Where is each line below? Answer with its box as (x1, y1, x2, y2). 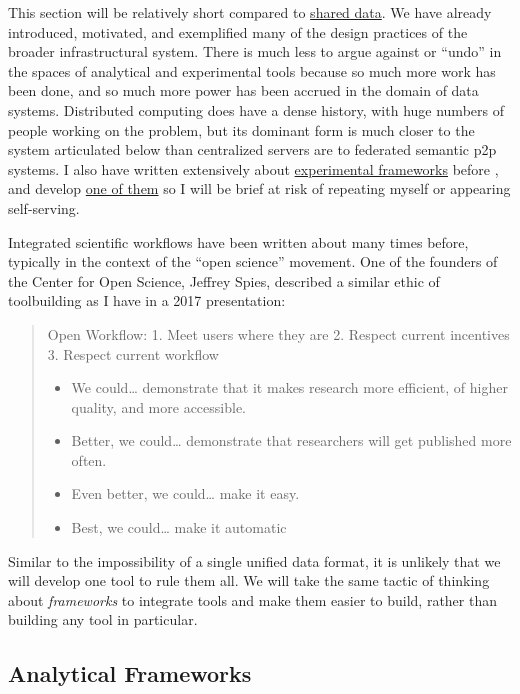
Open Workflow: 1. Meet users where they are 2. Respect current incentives (47, 323, 510, 344)
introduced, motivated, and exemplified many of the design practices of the (8, 21, 468, 42)
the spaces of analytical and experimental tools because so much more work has (8, 60, 496, 81)
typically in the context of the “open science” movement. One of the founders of (8, 251, 498, 272)
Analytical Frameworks (8, 658, 252, 689)
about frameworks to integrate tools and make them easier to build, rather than (8, 589, 498, 610)
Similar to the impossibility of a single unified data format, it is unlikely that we (8, 550, 501, 571)
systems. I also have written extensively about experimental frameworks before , (8, 158, 499, 179)
